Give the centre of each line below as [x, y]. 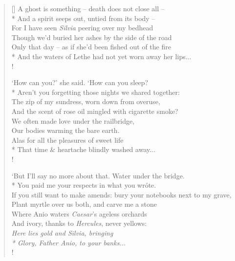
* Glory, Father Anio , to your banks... [69, 242]
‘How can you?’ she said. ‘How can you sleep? [80, 82]
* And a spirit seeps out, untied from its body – [83, 18]
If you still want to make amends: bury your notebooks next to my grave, [121, 194]
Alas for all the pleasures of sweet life [67, 140]
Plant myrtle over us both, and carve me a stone [84, 204]
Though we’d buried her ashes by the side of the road [92, 37]
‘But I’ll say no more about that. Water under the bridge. [98, 175]
